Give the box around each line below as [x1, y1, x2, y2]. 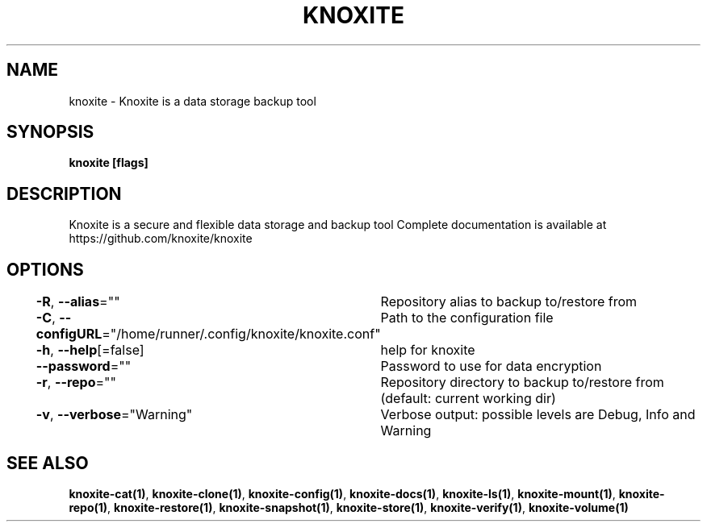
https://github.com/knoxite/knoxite [69, 231, 253, 246]
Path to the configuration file [380, 310, 554, 326]
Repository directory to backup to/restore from [380, 374, 664, 391]
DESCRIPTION [6, 183, 122, 204]
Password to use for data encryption [380, 358, 602, 375]
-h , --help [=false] [36, 342, 144, 359]
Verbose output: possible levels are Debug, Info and [380, 406, 696, 423]
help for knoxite [380, 342, 475, 359]
